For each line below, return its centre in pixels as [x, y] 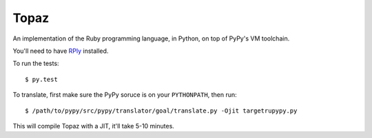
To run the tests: [36, 64]
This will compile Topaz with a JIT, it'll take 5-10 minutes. [94, 126]
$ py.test [41, 79]
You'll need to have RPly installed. [61, 51]
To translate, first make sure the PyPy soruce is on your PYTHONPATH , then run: [125, 95]
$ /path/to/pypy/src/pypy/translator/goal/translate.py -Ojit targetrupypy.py [161, 111]
